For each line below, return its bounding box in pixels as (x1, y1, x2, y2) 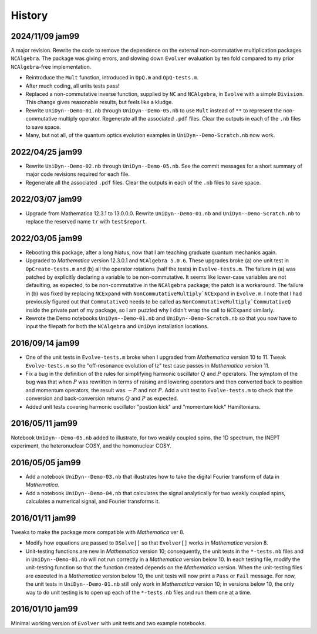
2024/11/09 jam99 (11, 31, 79, 41)
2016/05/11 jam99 (11, 418, 78, 429)
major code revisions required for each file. (25, 171, 130, 178)
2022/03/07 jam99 (11, 194, 82, 204)
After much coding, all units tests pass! (25, 82, 120, 89)
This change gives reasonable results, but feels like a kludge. (25, 99, 173, 106)
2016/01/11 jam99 (11, 513, 76, 523)
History (11, 9, 48, 22)
